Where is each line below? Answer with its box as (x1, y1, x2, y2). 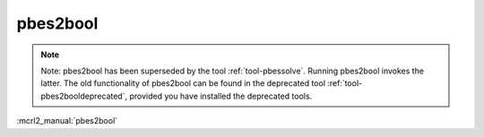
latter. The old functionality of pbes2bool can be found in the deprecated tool (40, 78, 326, 89)
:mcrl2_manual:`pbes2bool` (16, 116, 118, 126)
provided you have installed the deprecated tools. (129, 90, 313, 101)
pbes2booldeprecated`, (40, 90, 128, 101)
